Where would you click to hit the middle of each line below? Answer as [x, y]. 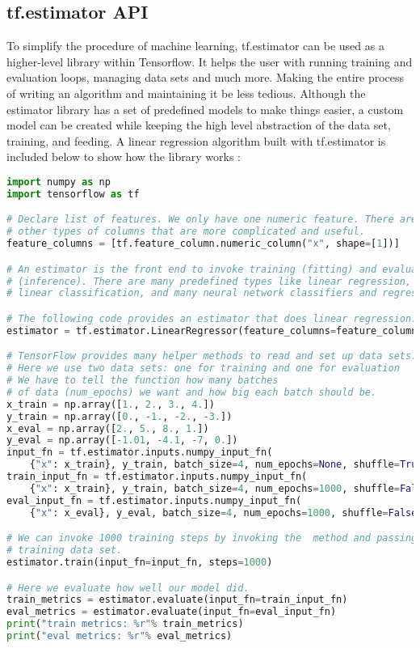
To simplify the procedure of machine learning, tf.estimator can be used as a [195, 46]
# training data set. [65, 551]
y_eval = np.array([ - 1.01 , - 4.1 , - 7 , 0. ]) [122, 440]
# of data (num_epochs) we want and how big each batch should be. [192, 392]
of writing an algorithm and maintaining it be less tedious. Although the [186, 93]
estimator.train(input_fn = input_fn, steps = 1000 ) [140, 562]
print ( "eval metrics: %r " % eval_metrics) [120, 636]
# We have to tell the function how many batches [143, 381]
